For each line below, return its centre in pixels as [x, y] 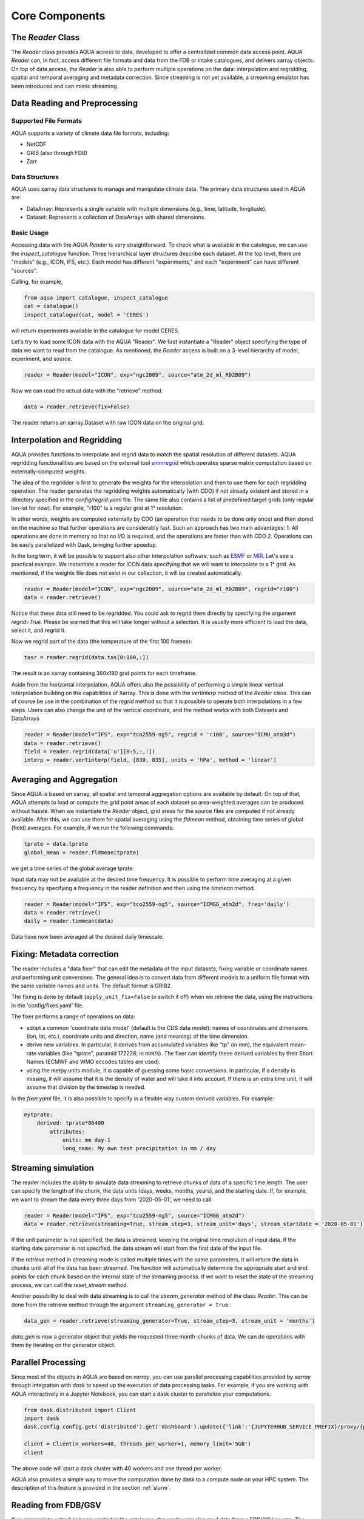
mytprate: [39, 1114]
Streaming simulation [52, 1168]
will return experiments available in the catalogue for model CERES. [95, 331]
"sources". [24, 270]
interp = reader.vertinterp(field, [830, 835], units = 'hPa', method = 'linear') [150, 760]
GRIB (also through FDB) [57, 153]
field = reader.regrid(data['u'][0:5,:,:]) [90, 752]
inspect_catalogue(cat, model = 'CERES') [86, 315]
